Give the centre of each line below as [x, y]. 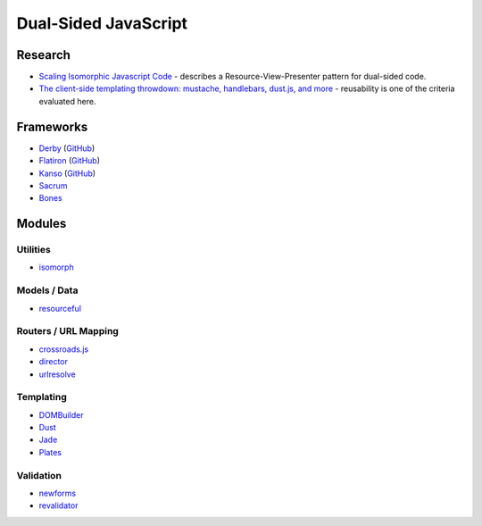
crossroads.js [64, 349]
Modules [42, 224]
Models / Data [47, 290]
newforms [57, 493]
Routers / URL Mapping [68, 331]
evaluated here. [67, 101]
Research [44, 55]
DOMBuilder [61, 414]
